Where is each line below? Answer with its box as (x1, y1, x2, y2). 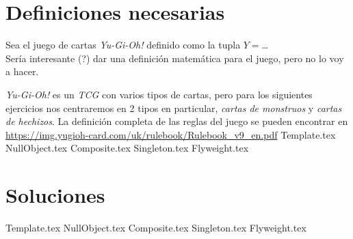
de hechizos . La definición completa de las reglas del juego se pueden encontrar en (5, 114, 348, 128)
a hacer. (5, 64, 39, 79)
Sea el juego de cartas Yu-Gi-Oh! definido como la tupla (5, 38, 241, 52)
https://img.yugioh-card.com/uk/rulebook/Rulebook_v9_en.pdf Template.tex (5, 127, 336, 141)
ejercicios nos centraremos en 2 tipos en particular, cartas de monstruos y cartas (5, 100, 342, 115)
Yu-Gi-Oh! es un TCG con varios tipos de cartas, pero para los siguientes (5, 87, 313, 101)
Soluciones (5, 181, 105, 209)
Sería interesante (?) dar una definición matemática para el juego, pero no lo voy (5, 51, 344, 65)
